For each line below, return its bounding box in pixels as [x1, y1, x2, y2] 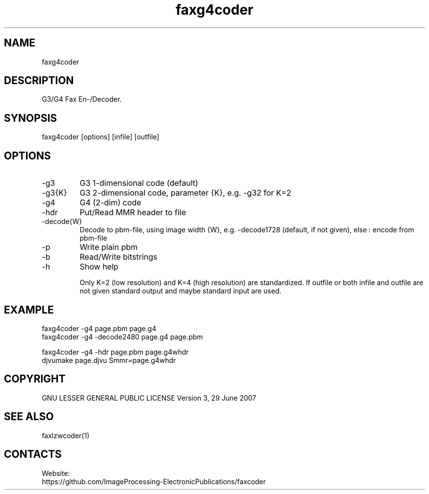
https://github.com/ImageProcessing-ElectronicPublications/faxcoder [42, 477, 266, 486]
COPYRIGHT [4, 373, 66, 385]
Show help [79, 262, 119, 272]
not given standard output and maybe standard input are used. [79, 287, 282, 295]
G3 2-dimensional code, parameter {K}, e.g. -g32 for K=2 [79, 188, 291, 198]
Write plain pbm [79, 242, 138, 252]
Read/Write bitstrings [79, 252, 158, 262]
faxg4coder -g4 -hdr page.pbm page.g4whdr [42, 347, 189, 356]
